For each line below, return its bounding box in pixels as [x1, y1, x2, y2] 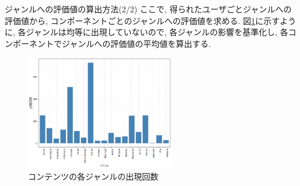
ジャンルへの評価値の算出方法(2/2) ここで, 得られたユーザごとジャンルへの [5, 3, 292, 15]
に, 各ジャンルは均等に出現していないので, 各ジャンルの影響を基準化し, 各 [5, 26, 288, 38]
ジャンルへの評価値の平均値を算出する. [61, 37, 211, 49]
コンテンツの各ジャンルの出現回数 [28, 170, 159, 182]
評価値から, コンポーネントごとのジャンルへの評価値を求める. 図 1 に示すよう [5, 14, 296, 26]
